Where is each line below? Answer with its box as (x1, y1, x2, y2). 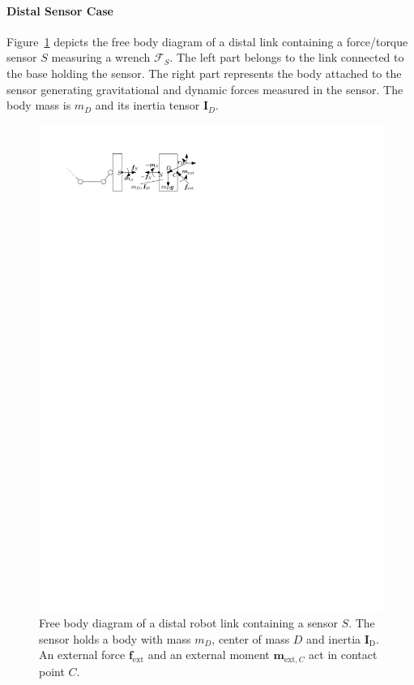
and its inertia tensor (95, 97, 200, 114)
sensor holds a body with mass (39, 630, 191, 647)
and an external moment (147, 646, 270, 663)
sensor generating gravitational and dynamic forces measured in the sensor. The (6, 80, 403, 97)
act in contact (309, 646, 378, 663)
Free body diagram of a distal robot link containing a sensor (39, 614, 338, 631)
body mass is (6, 97, 71, 114)
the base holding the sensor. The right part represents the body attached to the (6, 64, 402, 81)
